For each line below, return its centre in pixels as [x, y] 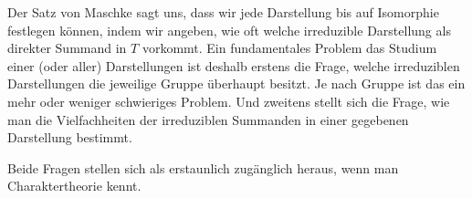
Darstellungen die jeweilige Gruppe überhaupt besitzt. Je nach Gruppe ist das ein [236, 83]
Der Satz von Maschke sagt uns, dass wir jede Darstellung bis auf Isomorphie [223, 12]
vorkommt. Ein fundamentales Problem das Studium [289, 48]
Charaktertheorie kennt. [74, 186]
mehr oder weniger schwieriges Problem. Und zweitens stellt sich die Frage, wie [229, 101]
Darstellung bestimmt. [70, 137]
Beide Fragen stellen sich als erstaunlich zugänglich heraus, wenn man [203, 167]
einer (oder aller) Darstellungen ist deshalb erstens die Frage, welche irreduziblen [234, 65]
